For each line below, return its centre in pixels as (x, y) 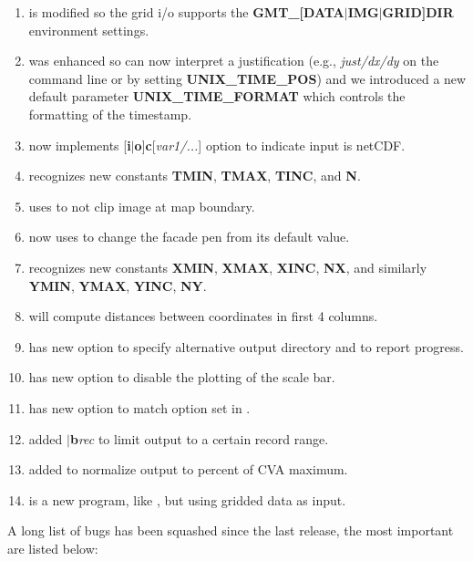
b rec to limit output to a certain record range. (199, 438)
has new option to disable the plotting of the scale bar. (182, 377)
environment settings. (89, 30)
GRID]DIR (418, 12)
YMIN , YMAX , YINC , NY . (118, 285)
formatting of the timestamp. (110, 114)
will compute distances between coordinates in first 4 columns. (203, 316)
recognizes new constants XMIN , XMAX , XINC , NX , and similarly (228, 267)
